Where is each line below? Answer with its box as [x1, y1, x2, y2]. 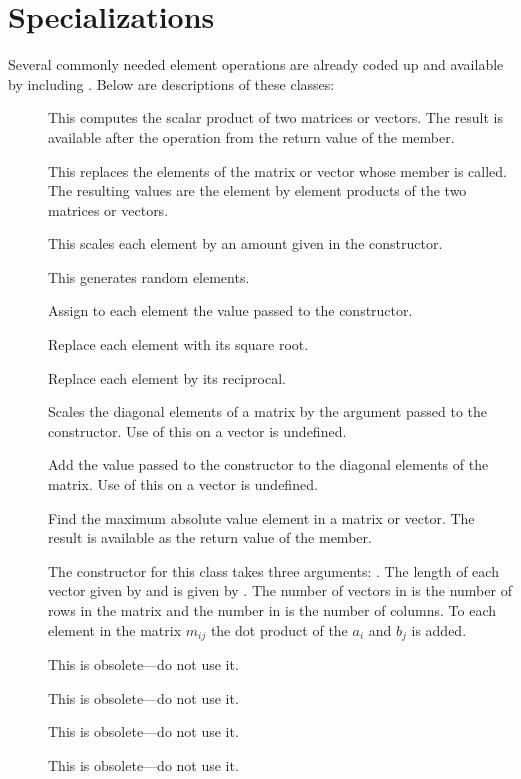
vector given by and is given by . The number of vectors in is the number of [48, 580, 512, 601]
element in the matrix [48, 619, 182, 640]
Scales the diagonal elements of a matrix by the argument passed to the [48, 401, 488, 422]
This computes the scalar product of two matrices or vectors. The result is [48, 107, 503, 128]
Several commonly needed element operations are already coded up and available [8, 54, 504, 75]
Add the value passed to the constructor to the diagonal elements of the [48, 454, 489, 475]
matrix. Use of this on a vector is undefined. [48, 474, 318, 495]
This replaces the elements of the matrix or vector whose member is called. [48, 160, 507, 181]
